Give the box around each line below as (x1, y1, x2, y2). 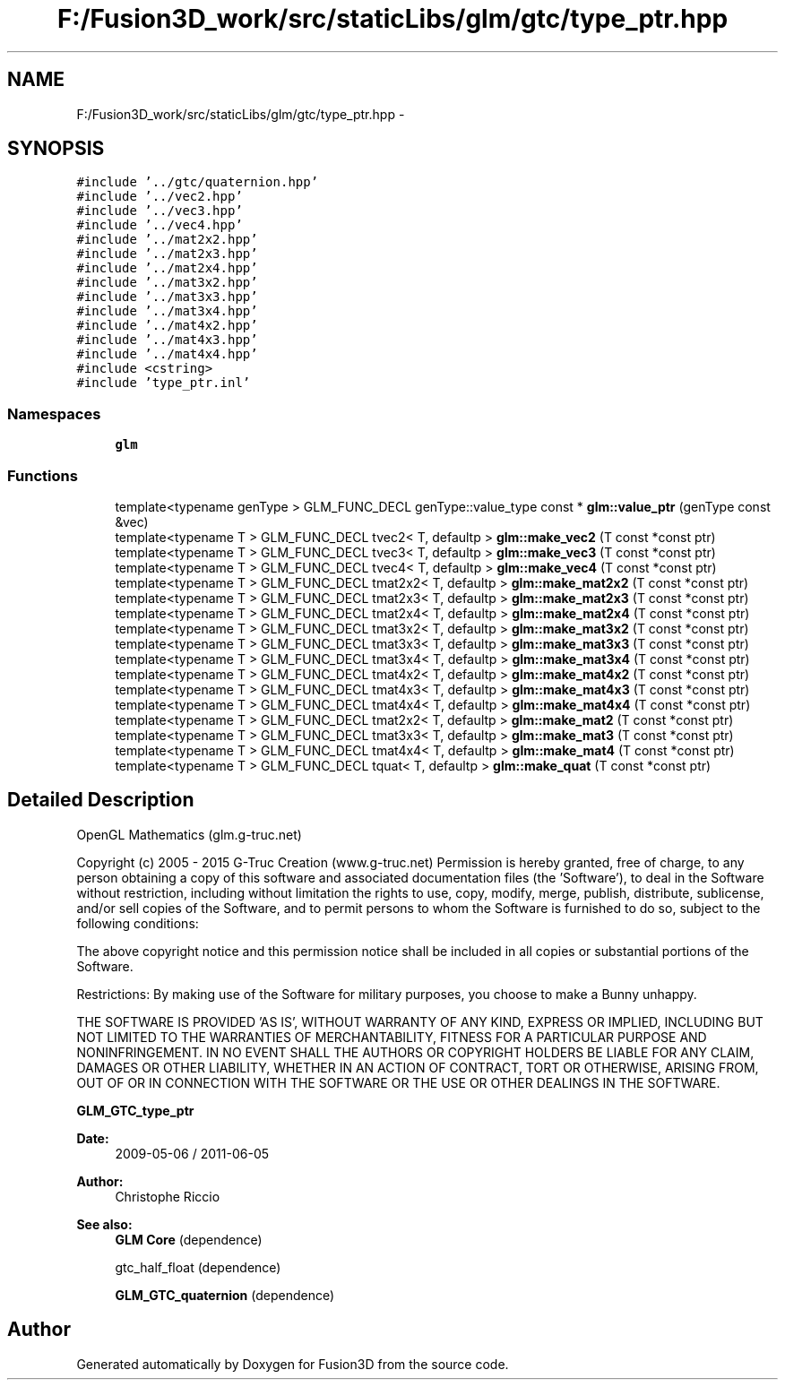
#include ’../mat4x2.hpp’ (76, 318, 258, 333)
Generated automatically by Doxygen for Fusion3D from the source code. (76, 1356, 509, 1372)
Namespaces (7, 404, 101, 423)
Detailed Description (7, 788, 194, 812)
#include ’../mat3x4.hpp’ (76, 304, 258, 319)
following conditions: (76, 915, 199, 931)
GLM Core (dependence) (115, 1231, 263, 1247)
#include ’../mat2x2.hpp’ (76, 232, 258, 247)
